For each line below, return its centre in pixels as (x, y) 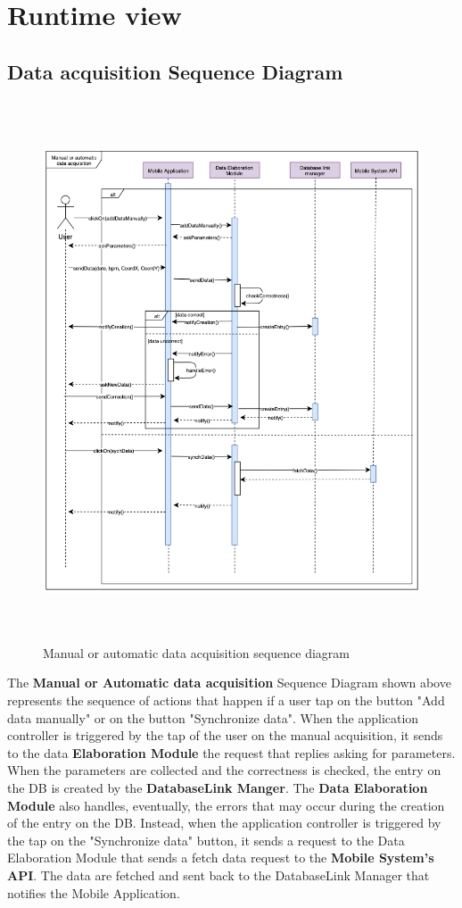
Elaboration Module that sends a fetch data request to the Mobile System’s (221, 858)
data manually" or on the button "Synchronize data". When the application (213, 717)
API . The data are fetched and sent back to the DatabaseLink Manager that (219, 875)
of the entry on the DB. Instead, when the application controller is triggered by (224, 823)
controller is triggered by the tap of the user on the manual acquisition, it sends (225, 735)
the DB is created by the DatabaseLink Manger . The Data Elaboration (218, 788)
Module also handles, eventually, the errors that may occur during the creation (226, 805)
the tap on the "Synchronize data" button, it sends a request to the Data (206, 840)
